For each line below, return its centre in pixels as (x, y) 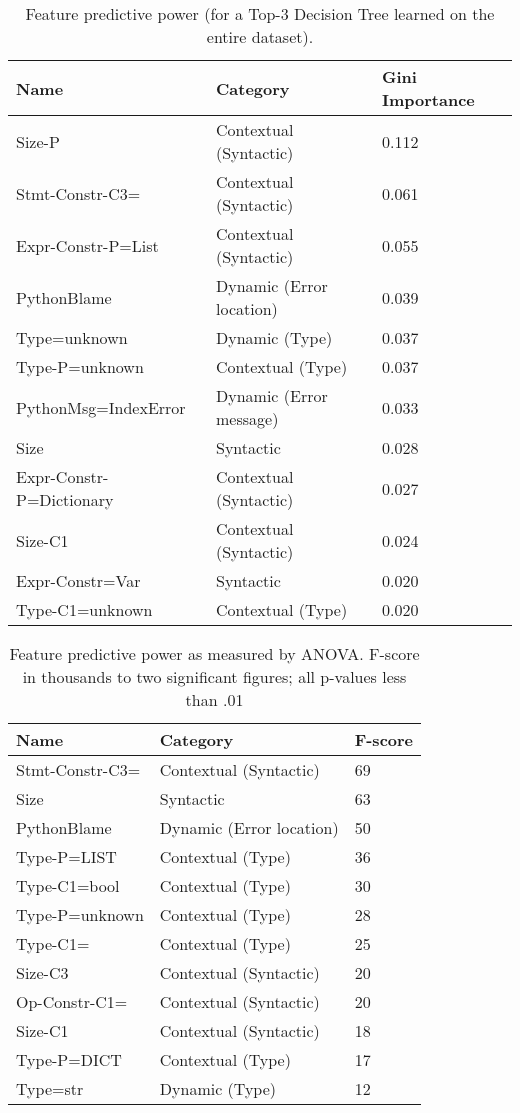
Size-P (38, 141)
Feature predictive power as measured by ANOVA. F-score (214, 653)
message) (247, 418)
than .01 (214, 699)
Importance (428, 99)
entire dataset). (260, 36)
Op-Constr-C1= (72, 1001)
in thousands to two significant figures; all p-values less (214, 676)
